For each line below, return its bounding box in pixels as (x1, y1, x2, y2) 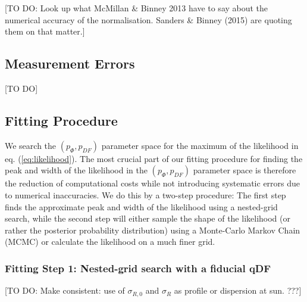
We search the (5, 139, 57, 151)
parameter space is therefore (193, 164, 296, 176)
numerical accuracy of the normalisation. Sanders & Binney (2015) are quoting (5, 13, 292, 26)
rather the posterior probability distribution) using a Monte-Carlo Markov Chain (5, 223, 300, 236)
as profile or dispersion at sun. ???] (174, 284, 302, 297)
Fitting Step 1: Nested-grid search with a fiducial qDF (5, 260, 271, 275)
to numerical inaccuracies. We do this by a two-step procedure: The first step (5, 188, 286, 201)
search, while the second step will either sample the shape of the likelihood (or (5, 212, 290, 225)
